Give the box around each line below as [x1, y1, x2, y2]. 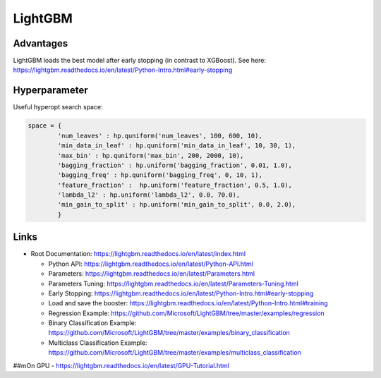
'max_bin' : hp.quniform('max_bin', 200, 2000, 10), [57, 152, 244, 159]
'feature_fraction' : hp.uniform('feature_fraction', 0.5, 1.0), [57, 181, 293, 189]
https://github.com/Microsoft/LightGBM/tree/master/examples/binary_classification [48, 329, 291, 337]
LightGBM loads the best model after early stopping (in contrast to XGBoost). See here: [13, 56, 266, 65]
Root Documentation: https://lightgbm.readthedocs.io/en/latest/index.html [30, 250, 246, 258]
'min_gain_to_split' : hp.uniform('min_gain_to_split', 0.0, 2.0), [57, 201, 296, 209]
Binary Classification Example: [48, 319, 137, 327]
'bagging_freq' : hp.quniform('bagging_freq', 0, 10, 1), [57, 171, 262, 179]
